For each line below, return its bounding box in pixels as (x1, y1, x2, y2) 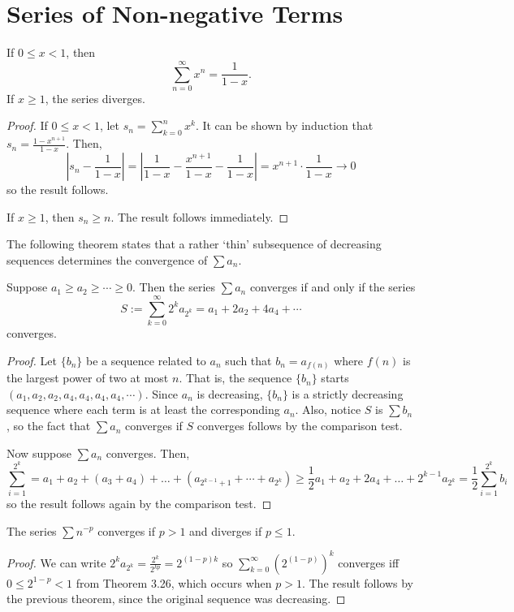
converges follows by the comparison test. (197, 417, 403, 434)
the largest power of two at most (6, 369, 169, 386)
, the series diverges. (45, 89, 145, 106)
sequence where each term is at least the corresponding (6, 401, 280, 418)
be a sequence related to (85, 351, 206, 368)
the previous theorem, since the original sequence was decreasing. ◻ (6, 590, 346, 607)
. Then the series (132, 278, 216, 295)
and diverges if (189, 522, 262, 539)
